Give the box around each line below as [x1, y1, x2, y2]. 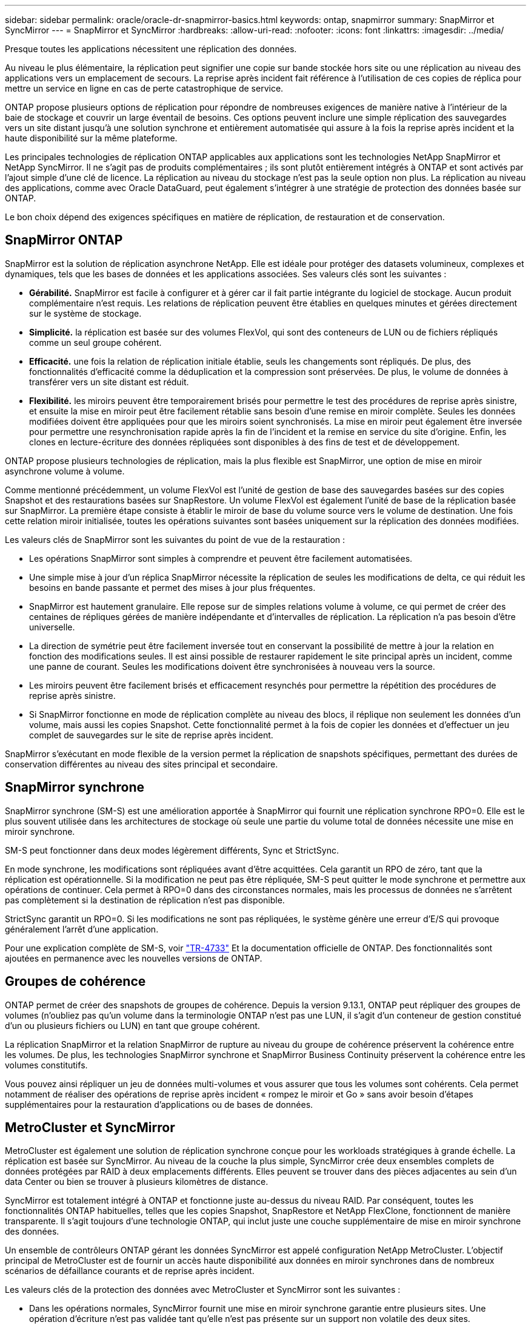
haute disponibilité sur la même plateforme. [5, 133, 178, 143]
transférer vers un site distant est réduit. [29, 376, 189, 387]
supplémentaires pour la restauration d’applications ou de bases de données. [5, 1099, 313, 1110]
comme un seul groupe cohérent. [29, 337, 162, 348]
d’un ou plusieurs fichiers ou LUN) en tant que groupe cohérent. [5, 1020, 260, 1031]
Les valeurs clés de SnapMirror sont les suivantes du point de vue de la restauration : [5, 534, 346, 545]
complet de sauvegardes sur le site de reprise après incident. [29, 729, 273, 740]
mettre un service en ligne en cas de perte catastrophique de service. [5, 83, 284, 93]
